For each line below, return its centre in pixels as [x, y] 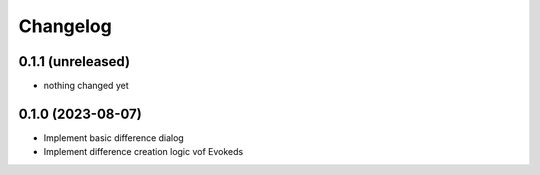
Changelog [65, 26]
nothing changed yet [86, 86]
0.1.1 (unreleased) [74, 61]
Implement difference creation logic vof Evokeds [143, 152]
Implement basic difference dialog [113, 137]
